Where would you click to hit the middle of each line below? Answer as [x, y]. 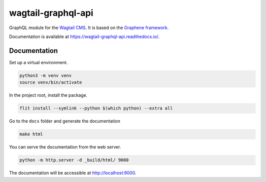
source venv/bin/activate [51, 82]
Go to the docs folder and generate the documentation [65, 121]
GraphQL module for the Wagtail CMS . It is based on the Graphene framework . [89, 28]
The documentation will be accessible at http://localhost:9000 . [73, 173]
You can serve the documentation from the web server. [65, 147]
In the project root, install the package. [48, 95]
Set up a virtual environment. [38, 62]
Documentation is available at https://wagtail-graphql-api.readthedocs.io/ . [84, 36]
